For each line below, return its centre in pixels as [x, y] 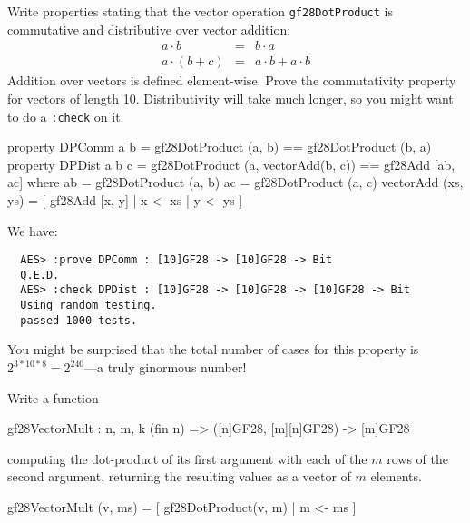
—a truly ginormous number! [165, 367]
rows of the [417, 458]
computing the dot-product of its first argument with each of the [187, 458]
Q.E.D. [40, 275]
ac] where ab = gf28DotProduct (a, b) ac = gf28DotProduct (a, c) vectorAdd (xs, [235, 182]
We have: [33, 230]
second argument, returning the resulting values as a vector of [179, 476]
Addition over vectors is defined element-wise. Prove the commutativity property [232, 80]
